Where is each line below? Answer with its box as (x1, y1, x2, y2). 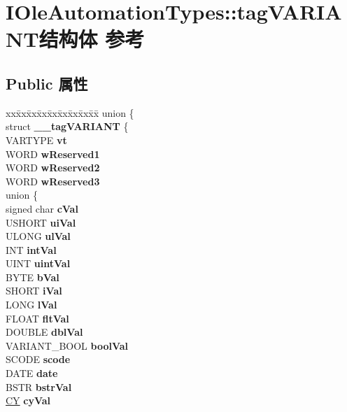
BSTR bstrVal (6, 379, 72, 394)
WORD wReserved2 (6, 160, 100, 175)
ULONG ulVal (6, 229, 71, 243)
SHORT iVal (6, 283, 62, 298)
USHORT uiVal (6, 215, 76, 229)
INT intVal (6, 242, 57, 257)
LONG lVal (6, 297, 57, 312)
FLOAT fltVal (6, 311, 69, 325)
